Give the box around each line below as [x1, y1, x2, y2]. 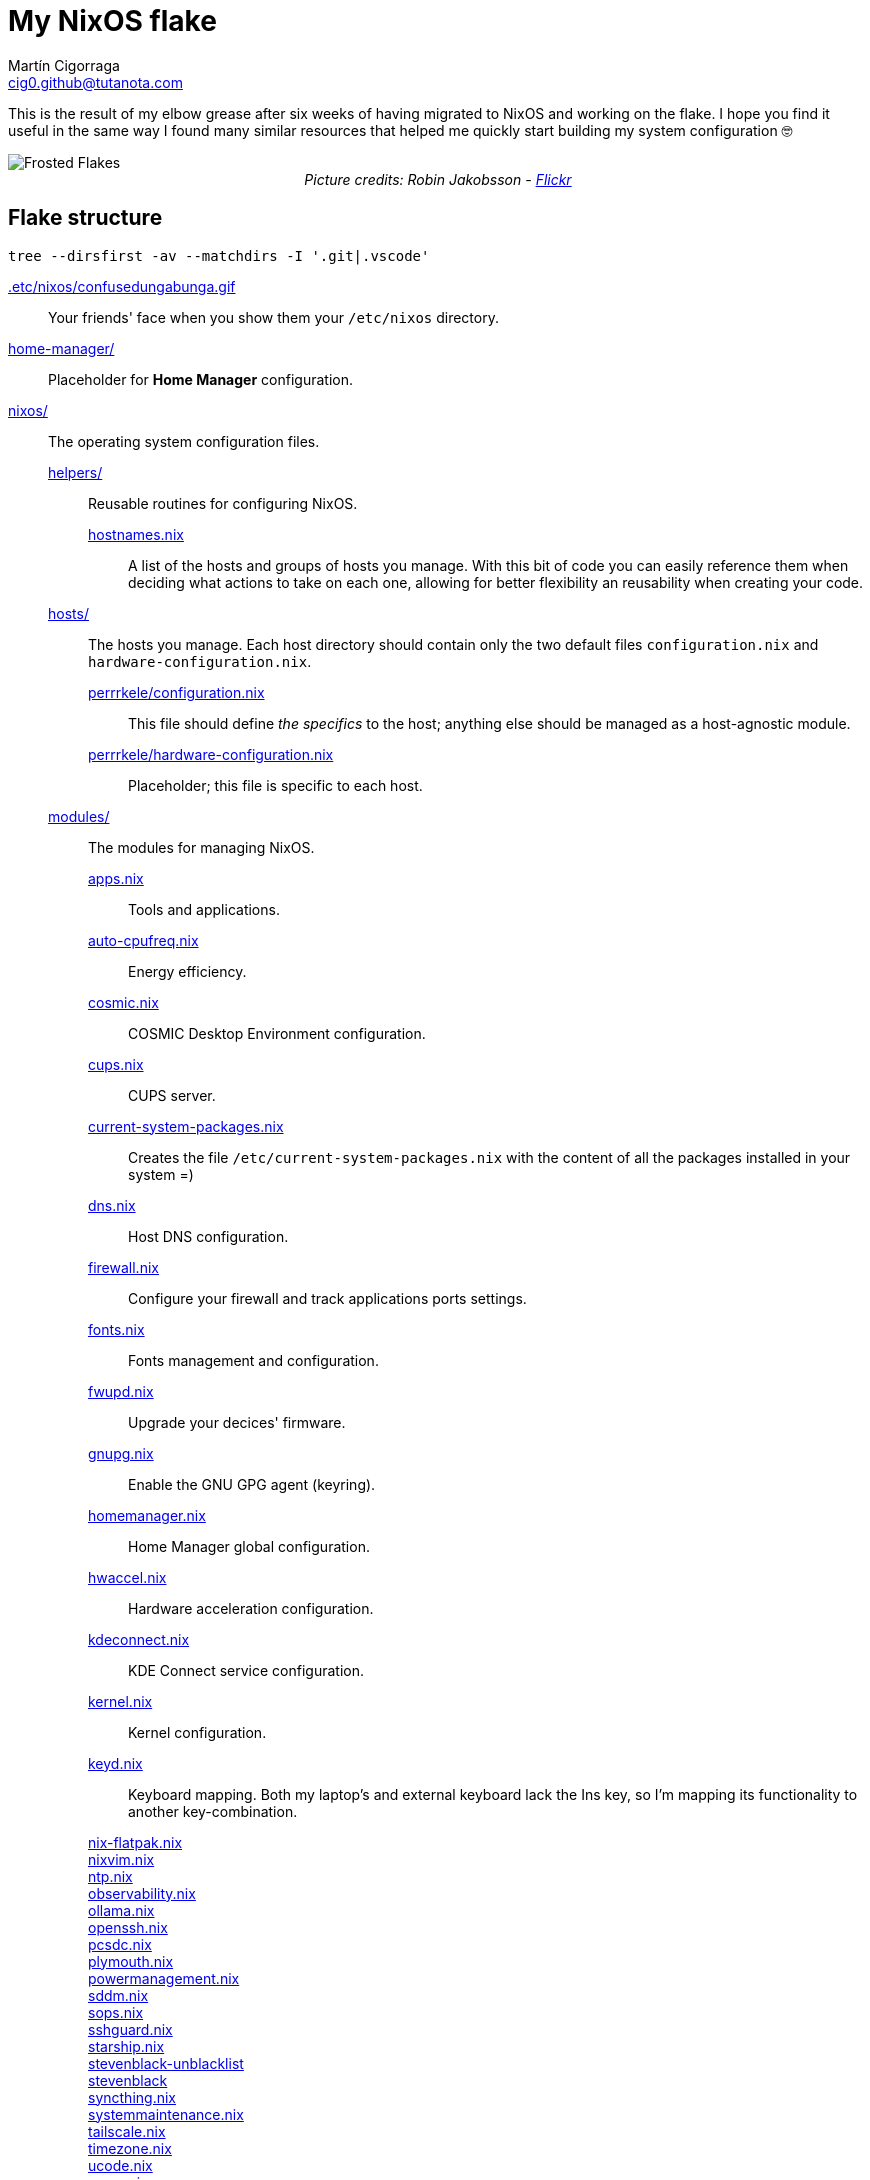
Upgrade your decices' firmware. [128, 1413, 346, 1431]
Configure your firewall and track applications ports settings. [128, 1289, 527, 1307]
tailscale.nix [88, 2122, 166, 2140]
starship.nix [88, 2037, 165, 2055]
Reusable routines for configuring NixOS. [88, 494, 358, 512]
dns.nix [88, 1196, 136, 1214]
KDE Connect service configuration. [128, 1661, 365, 1679]
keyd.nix [88, 1754, 143, 1772]
